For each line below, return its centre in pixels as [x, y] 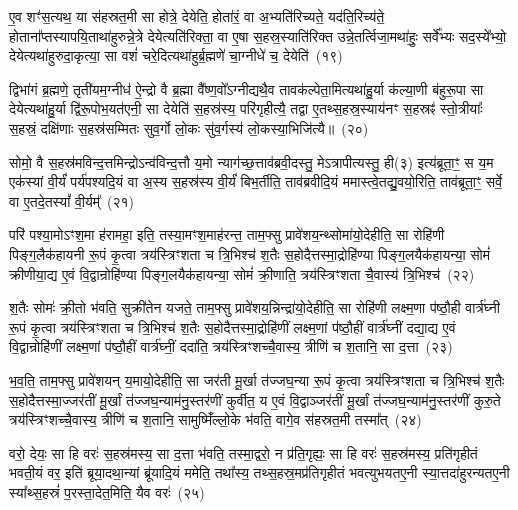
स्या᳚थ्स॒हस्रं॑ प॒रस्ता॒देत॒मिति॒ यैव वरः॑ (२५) [107, 491]
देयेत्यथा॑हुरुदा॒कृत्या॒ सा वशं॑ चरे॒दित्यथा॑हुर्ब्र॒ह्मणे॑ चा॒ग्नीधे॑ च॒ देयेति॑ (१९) [176, 55]
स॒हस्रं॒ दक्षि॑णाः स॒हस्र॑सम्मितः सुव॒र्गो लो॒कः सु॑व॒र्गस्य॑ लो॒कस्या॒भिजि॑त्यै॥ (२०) [189, 127]
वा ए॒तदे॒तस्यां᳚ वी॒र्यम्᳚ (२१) [72, 200]
